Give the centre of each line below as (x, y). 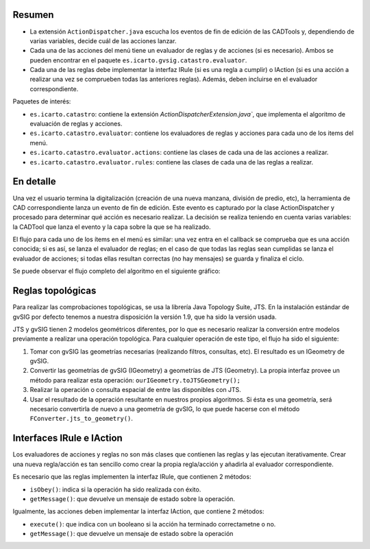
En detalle (34, 182)
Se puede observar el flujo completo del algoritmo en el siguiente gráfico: (116, 271)
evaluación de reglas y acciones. (76, 124)
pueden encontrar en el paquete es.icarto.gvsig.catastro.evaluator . (138, 60)
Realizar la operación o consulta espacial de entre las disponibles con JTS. (135, 390)
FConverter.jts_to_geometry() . (82, 419)
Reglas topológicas (54, 291)
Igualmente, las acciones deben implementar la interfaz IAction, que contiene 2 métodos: (138, 511)
